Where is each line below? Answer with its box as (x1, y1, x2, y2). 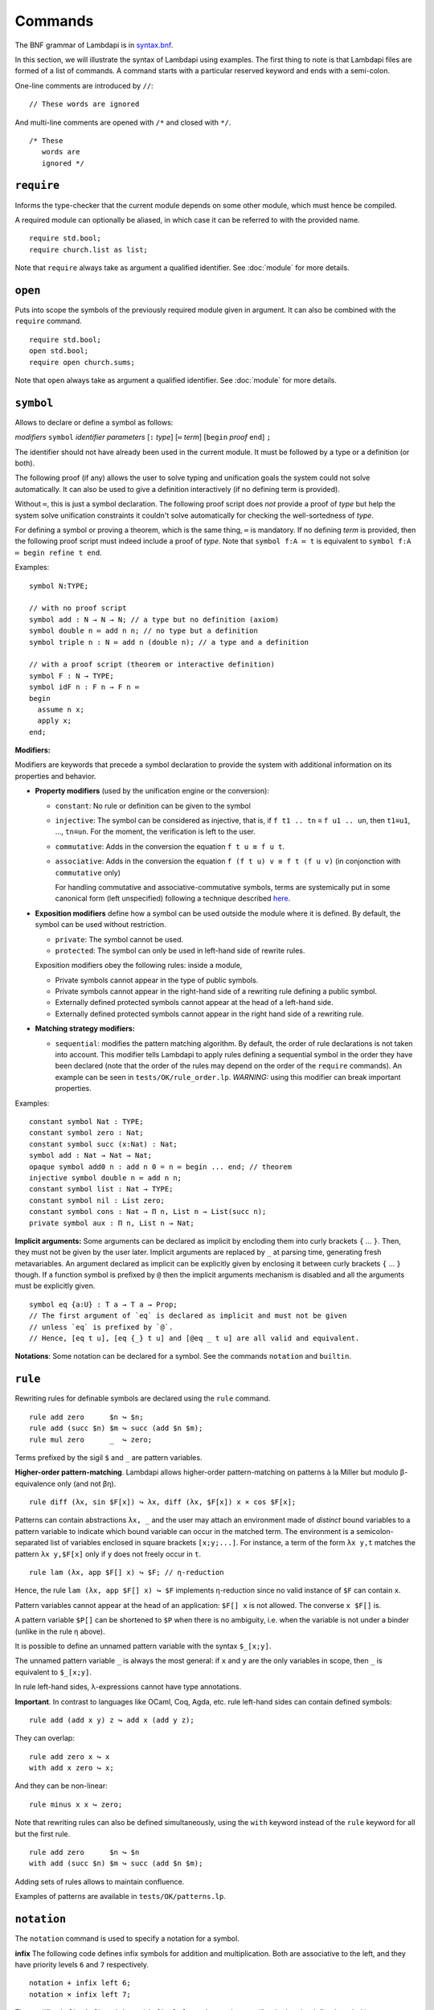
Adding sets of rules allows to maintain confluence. (14, 1877, 185, 1886)
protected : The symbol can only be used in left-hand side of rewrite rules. (55, 946, 305, 955)
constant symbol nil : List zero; (29, 1196, 165, 1205)
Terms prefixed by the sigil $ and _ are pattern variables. (14, 1452, 203, 1462)
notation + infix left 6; (29, 1979, 132, 1987)
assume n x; (37, 704, 84, 714)
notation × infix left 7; (29, 1990, 132, 1999)
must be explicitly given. (14, 1281, 96, 1290)
